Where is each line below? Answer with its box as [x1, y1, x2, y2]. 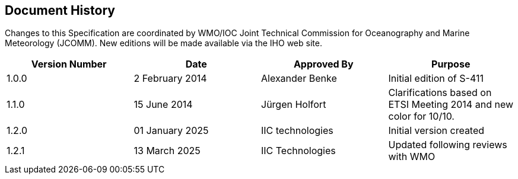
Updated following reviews [388, 139, 507, 151]
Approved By [293, 58, 354, 71]
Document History [5, 3, 115, 18]
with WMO [388, 151, 436, 163]
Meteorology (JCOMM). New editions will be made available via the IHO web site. [5, 38, 322, 49]
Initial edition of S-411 [388, 72, 484, 85]
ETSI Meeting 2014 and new [388, 98, 514, 111]
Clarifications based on [388, 87, 492, 99]
